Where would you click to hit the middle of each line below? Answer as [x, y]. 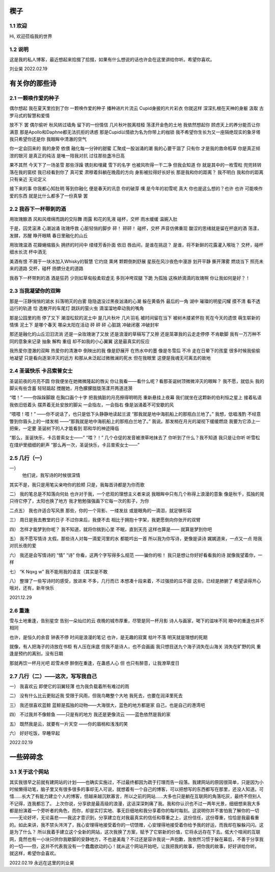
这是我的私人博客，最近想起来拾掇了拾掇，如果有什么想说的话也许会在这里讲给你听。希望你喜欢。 [112, 59]
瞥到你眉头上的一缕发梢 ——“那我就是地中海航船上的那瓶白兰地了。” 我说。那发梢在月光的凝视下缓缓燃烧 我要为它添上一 [135, 421]
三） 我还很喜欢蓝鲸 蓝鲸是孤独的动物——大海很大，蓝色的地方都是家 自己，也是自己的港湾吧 [107, 705]
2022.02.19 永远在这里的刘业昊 [42, 863]
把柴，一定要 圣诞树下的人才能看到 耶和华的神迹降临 [64, 428]
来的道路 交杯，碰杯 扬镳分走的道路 [46, 269]
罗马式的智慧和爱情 [30, 115]
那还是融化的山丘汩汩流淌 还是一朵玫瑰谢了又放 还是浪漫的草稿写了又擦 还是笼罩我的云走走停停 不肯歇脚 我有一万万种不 [135, 334]
